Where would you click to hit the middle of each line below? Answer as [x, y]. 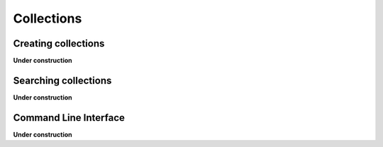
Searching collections [62, 80]
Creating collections [59, 43]
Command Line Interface [69, 118]
